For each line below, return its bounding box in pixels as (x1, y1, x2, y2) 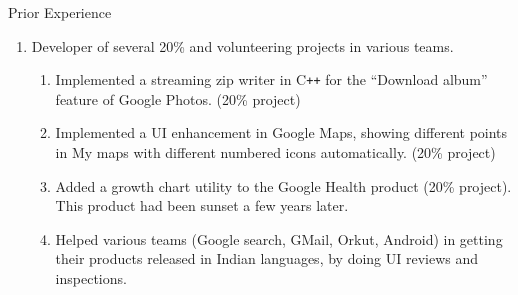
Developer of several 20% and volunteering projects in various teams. (31, 35, 454, 56)
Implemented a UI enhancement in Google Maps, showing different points (55, 122, 508, 143)
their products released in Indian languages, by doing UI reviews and (55, 248, 479, 269)
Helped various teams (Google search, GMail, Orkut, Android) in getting (55, 228, 503, 249)
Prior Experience (8, 2, 112, 22)
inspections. (55, 268, 127, 288)
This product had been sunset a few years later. (55, 195, 349, 216)
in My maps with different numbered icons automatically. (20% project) (55, 142, 496, 163)
